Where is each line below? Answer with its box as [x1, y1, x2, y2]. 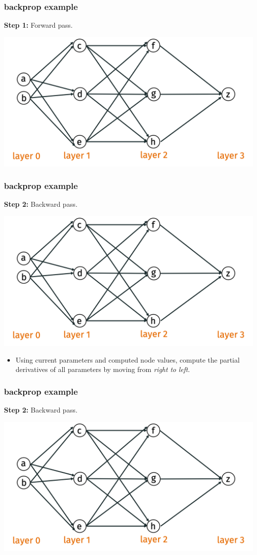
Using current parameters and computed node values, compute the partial [15, 354, 240, 365]
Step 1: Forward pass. [4, 20, 73, 30]
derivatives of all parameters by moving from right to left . [15, 364, 190, 374]
